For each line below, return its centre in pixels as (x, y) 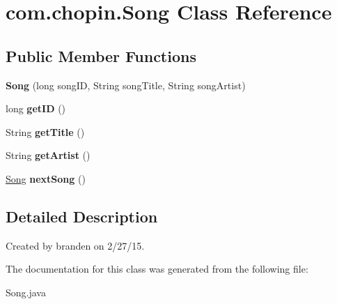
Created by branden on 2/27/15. (75, 245)
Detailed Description (82, 216)
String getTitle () (45, 131)
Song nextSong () (46, 178)
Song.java (26, 292)
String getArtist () (48, 155)
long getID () (36, 108)
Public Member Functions (101, 55)
